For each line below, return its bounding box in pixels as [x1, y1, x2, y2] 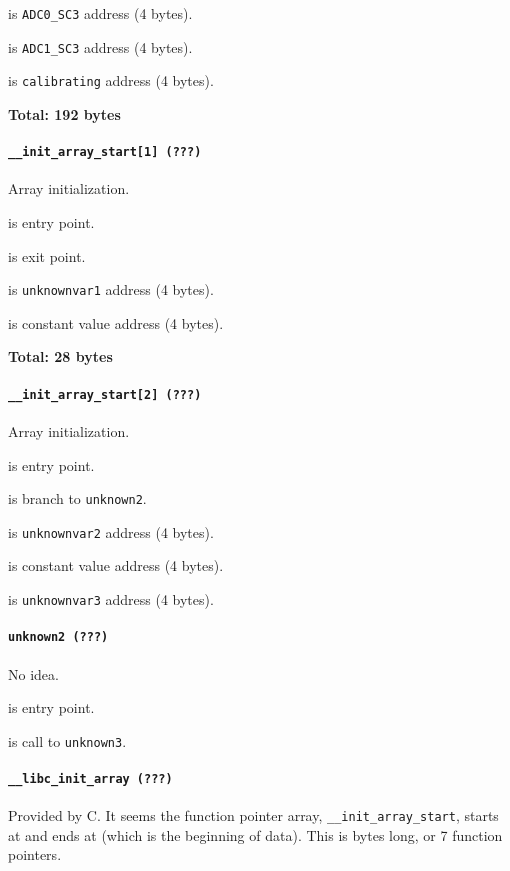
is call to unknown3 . [8, 730, 127, 751]
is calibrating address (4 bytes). [8, 70, 214, 91]
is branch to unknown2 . [8, 488, 147, 509]
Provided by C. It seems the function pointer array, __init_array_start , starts [8, 805, 499, 826]
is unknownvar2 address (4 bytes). [8, 521, 214, 542]
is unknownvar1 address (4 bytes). [8, 279, 214, 300]
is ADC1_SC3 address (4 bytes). [8, 36, 193, 57]
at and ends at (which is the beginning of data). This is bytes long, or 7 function [8, 824, 503, 845]
